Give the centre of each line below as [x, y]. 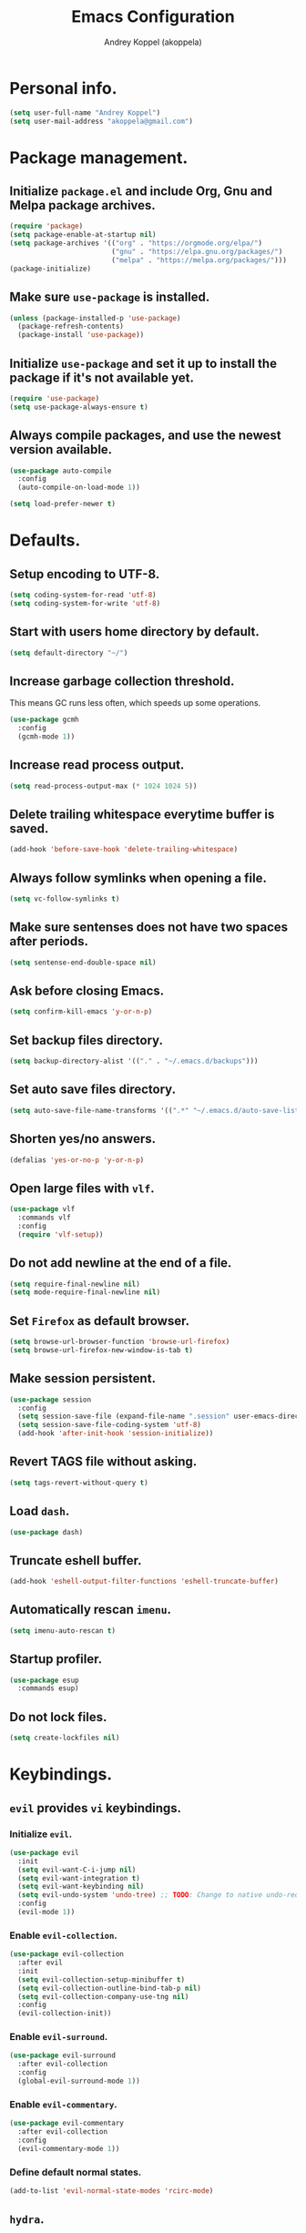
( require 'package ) [46, 226]
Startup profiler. [56, 1659]
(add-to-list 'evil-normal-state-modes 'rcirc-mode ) [112, 2191]
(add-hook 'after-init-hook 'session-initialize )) [116, 1433]
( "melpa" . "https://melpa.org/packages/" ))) [199, 260]
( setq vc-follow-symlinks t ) [65, 899]
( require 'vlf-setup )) [61, 1234]
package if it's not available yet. [102, 377]
